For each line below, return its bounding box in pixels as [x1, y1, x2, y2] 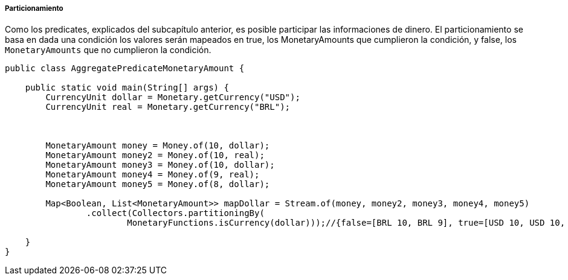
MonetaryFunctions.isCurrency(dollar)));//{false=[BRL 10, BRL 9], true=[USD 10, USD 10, [127, 218, 566, 228]
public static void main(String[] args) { [25, 83, 229, 93]
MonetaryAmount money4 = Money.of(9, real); [45, 170, 260, 180]
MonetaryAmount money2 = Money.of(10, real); [45, 150, 265, 161]
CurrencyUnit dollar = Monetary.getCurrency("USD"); [45, 92, 300, 103]
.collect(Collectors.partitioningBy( [86, 208, 265, 218]
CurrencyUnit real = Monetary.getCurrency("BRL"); [45, 102, 291, 112]
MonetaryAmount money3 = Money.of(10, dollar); [45, 160, 275, 170]
